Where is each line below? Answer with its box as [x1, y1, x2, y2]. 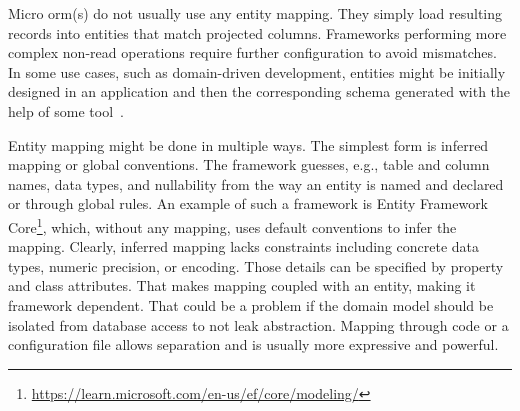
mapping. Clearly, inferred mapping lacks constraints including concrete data [8, 236, 480, 257]
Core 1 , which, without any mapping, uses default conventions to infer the [8, 213, 457, 237]
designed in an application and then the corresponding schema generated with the [8, 81, 511, 102]
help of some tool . [8, 100, 124, 121]
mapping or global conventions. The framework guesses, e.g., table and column [8, 154, 490, 175]
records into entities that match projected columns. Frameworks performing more [8, 22, 507, 43]
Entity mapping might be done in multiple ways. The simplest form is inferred [8, 134, 489, 155]
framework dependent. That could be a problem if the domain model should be [8, 294, 494, 315]
